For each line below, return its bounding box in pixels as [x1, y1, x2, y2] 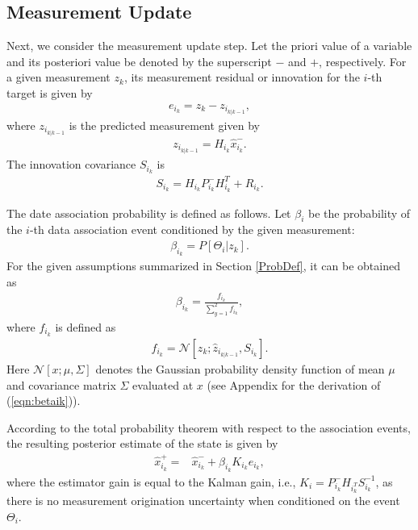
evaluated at [132, 376, 194, 393]
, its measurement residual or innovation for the [123, 69, 360, 86]
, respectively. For [319, 52, 407, 69]
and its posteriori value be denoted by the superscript [6, 52, 272, 69]
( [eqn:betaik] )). [6, 392, 81, 409]
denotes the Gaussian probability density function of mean [95, 360, 385, 377]
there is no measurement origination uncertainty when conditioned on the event [6, 491, 400, 508]
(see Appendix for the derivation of [207, 376, 381, 393]
